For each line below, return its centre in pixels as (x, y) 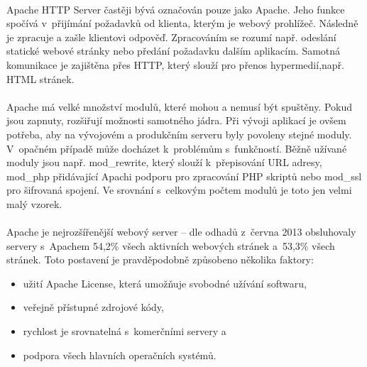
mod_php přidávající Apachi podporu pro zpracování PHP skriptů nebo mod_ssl (184, 176)
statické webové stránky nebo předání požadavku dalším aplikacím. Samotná (174, 51)
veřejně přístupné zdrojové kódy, (93, 307)
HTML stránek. (40, 78)
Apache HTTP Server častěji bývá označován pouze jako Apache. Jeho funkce (176, 9)
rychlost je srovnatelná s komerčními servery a (125, 331)
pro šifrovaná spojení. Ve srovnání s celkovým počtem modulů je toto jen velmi (179, 190)
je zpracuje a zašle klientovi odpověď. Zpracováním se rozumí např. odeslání (171, 37)
